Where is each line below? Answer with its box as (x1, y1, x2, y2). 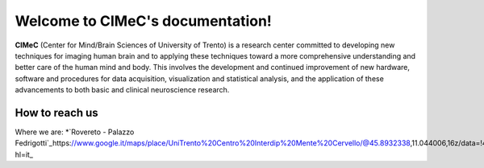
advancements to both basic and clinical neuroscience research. (15, 85, 230, 95)
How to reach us (15, 105, 98, 120)
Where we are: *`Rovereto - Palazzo (15, 127, 135, 137)
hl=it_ (15, 150, 34, 159)
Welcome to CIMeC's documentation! (15, 12, 272, 30)
